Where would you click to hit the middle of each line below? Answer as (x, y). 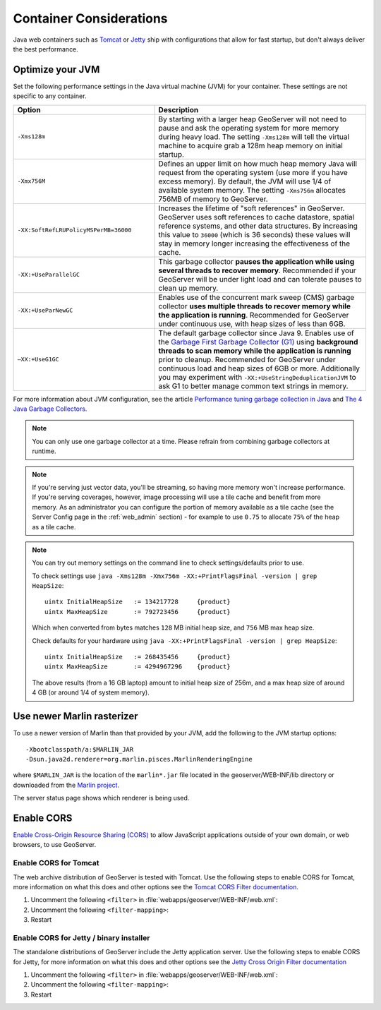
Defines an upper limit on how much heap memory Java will (258, 164)
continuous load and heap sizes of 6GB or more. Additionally (259, 368)
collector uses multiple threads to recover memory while (255, 306)
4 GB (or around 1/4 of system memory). (91, 692)
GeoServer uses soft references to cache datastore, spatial (256, 217)
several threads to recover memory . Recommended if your (257, 270)
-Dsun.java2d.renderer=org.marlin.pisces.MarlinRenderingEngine (139, 759)
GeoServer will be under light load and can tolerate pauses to (260, 279)
